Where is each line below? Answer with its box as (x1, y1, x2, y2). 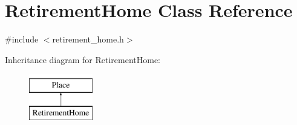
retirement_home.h (52, 33, 124, 46)
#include (5, 33, 39, 46)
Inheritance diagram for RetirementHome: (5, 53, 161, 66)
